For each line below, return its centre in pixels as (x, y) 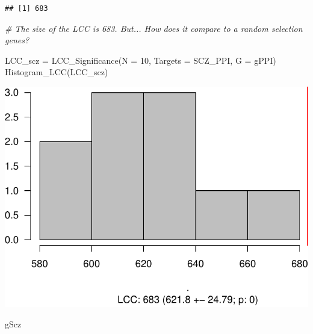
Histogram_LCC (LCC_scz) (57, 72)
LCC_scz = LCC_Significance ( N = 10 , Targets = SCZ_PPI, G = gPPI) (141, 60)
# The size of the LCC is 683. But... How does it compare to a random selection (154, 28)
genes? (17, 40)
